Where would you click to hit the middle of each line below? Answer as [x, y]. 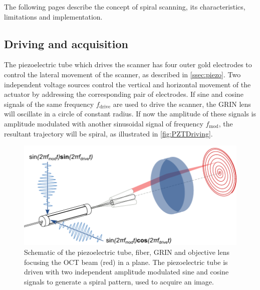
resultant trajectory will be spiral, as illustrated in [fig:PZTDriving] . [108, 133]
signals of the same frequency [49, 104]
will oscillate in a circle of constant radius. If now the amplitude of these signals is [130, 114]
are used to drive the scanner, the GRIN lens [182, 104]
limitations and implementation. [53, 16]
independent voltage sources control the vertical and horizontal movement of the [127, 84]
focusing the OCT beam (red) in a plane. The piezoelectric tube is [126, 262]
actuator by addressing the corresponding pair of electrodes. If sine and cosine [124, 94]
